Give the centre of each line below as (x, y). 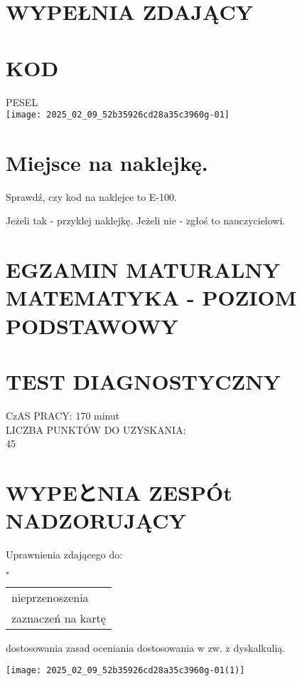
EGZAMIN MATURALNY (143, 270)
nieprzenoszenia (50, 597)
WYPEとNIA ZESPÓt (119, 492)
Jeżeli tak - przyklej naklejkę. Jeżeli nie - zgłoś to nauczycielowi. (146, 220)
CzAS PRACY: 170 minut (63, 415)
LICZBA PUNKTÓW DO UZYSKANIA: (96, 429)
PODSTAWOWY (92, 325)
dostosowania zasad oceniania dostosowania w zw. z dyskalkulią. (146, 647)
